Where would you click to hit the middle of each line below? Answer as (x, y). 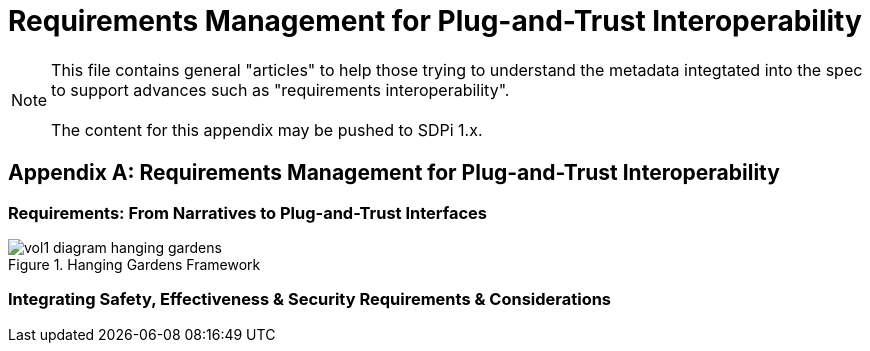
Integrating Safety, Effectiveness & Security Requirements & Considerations (310, 299)
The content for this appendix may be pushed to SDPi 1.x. (267, 129)
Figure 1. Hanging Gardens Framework (134, 264)
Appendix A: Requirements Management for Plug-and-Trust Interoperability (394, 173)
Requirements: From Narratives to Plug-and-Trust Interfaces (248, 212)
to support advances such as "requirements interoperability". (280, 89)
